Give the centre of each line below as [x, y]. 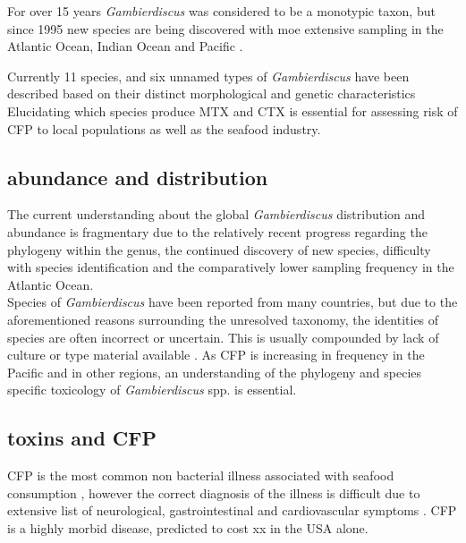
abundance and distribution [138, 177]
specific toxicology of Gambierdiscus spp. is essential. [152, 390]
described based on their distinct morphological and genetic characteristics [212, 93]
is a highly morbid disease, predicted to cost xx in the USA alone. [188, 527]
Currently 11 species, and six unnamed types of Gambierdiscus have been [208, 76]
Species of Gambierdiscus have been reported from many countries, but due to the [233, 302]
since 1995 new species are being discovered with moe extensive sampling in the [225, 28]
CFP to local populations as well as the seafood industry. [164, 128]
